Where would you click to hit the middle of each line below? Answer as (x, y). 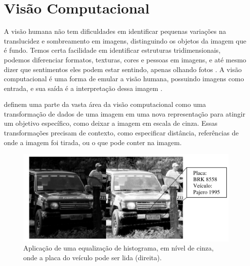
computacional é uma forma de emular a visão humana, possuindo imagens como (124, 79)
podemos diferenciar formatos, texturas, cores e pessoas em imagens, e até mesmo (125, 59)
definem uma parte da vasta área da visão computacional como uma (105, 104)
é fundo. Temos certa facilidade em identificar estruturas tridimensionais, (112, 50)
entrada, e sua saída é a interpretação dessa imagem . (83, 88)
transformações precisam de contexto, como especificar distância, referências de (121, 133)
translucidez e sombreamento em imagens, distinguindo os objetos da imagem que (125, 40)
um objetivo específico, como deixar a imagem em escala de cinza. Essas (111, 123)
